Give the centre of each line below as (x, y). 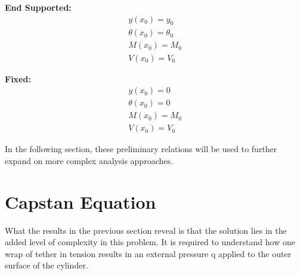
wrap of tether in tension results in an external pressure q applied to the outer (148, 253)
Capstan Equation (81, 201)
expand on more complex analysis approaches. (89, 160)
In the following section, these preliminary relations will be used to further (141, 149)
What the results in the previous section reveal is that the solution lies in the (146, 230)
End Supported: (38, 7)
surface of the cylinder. (47, 265)
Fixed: (18, 78)
